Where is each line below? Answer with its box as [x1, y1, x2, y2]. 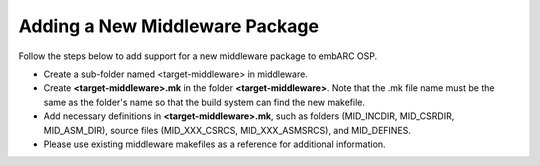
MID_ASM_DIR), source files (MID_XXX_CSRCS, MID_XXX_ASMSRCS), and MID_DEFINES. [43, 124, 412, 136]
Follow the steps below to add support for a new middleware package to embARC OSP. [18, 50, 378, 62]
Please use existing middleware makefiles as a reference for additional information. [43, 138, 386, 150]
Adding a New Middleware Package [18, 15, 320, 37]
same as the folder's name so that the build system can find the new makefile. [43, 96, 365, 108]
